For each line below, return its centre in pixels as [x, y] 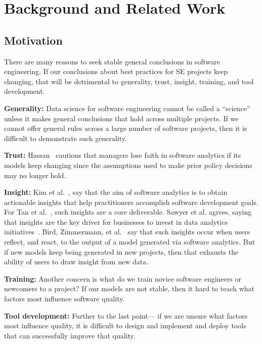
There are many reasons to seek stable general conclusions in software [112, 61]
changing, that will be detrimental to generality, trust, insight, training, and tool [129, 81]
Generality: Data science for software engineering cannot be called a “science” [127, 108]
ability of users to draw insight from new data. [76, 262]
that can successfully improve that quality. [70, 335]
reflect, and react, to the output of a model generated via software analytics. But [129, 242]
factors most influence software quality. [64, 299]
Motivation [33, 40]
